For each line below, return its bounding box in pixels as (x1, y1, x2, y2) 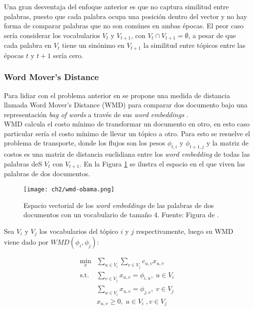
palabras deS (4, 158, 42, 168)
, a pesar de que (188, 30, 236, 40)
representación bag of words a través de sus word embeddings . (4, 109, 189, 119)
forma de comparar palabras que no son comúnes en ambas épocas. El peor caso (4, 21, 244, 31)
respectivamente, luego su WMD (136, 226, 233, 236)
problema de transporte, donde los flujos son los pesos (4, 138, 166, 148)
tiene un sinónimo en (62, 40, 125, 50)
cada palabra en (4, 40, 52, 50)
